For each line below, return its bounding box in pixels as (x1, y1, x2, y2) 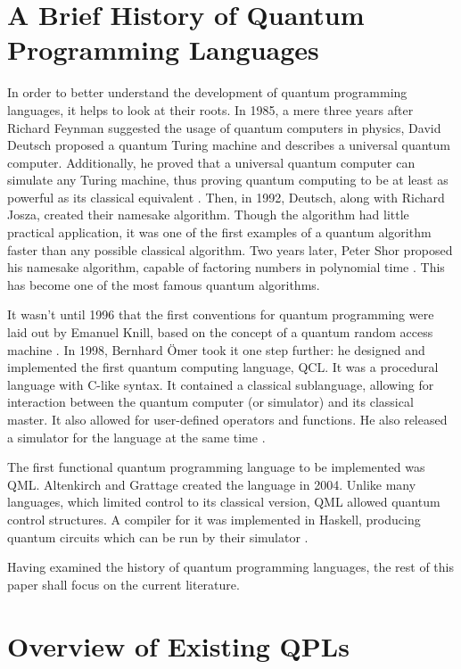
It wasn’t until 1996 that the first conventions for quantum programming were (7, 305, 434, 324)
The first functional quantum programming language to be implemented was (7, 458, 425, 476)
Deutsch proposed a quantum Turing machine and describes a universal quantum (7, 136, 450, 154)
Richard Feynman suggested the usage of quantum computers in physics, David (7, 118, 441, 136)
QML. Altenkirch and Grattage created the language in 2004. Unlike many (7, 475, 416, 493)
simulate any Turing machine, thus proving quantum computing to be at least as (7, 170, 449, 189)
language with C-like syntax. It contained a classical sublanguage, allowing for (7, 375, 434, 393)
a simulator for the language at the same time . (7, 427, 266, 446)
